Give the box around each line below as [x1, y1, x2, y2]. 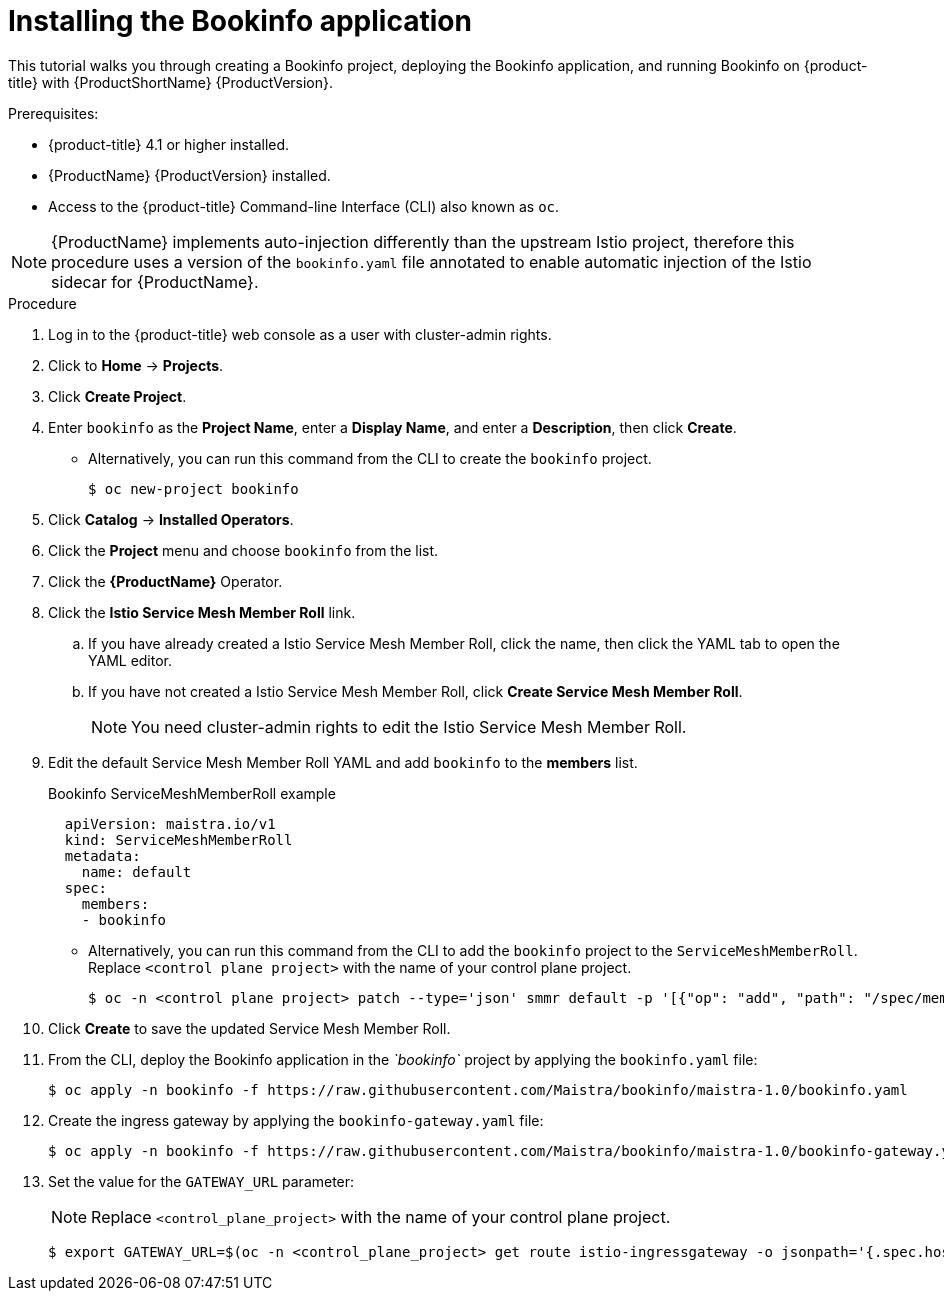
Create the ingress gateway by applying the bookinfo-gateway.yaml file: [48, 1111, 544, 1129]
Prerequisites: [8, 104, 99, 122]
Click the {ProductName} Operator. [48, 572, 283, 590]
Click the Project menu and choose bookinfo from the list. [48, 541, 439, 559]
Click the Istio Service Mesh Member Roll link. [48, 603, 356, 621]
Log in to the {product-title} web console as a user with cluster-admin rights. [48, 325, 552, 343]
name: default [81, 863, 192, 880]
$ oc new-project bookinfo [88, 480, 299, 497]
